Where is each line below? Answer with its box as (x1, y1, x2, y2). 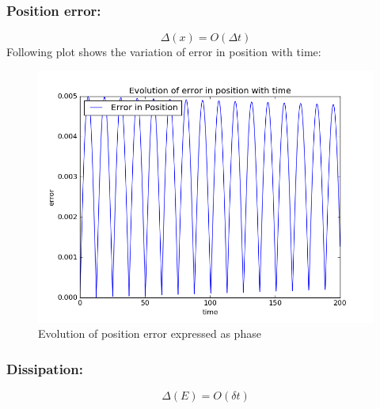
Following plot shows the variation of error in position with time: (6, 44, 321, 60)
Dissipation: (6, 358, 83, 378)
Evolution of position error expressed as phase (38, 325, 261, 342)
